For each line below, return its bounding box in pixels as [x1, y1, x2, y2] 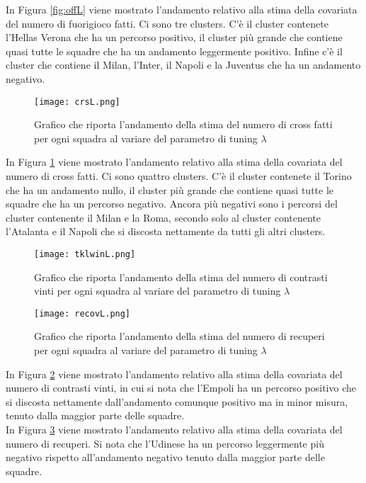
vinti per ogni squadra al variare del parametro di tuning [34, 283, 281, 298]
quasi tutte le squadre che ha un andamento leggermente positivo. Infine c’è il [6, 43, 343, 58]
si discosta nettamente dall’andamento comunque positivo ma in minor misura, [6, 394, 348, 409]
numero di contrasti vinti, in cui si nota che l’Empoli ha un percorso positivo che [6, 380, 356, 395]
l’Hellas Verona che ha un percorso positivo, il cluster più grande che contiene [6, 30, 343, 45]
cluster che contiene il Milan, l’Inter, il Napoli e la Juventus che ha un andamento [6, 57, 361, 72]
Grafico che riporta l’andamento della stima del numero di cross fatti [34, 117, 333, 132]
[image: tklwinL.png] [34, 249, 136, 259]
